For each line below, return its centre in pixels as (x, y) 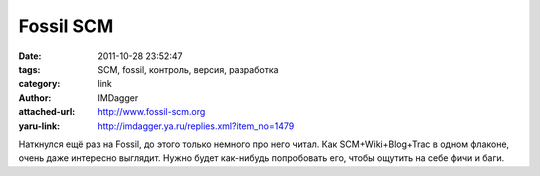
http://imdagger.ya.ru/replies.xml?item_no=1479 (196, 126)
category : (39, 84)
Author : (35, 97)
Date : (30, 56)
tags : (29, 69)
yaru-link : (39, 126)
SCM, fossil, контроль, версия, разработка (188, 69)
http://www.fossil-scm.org (151, 112)
